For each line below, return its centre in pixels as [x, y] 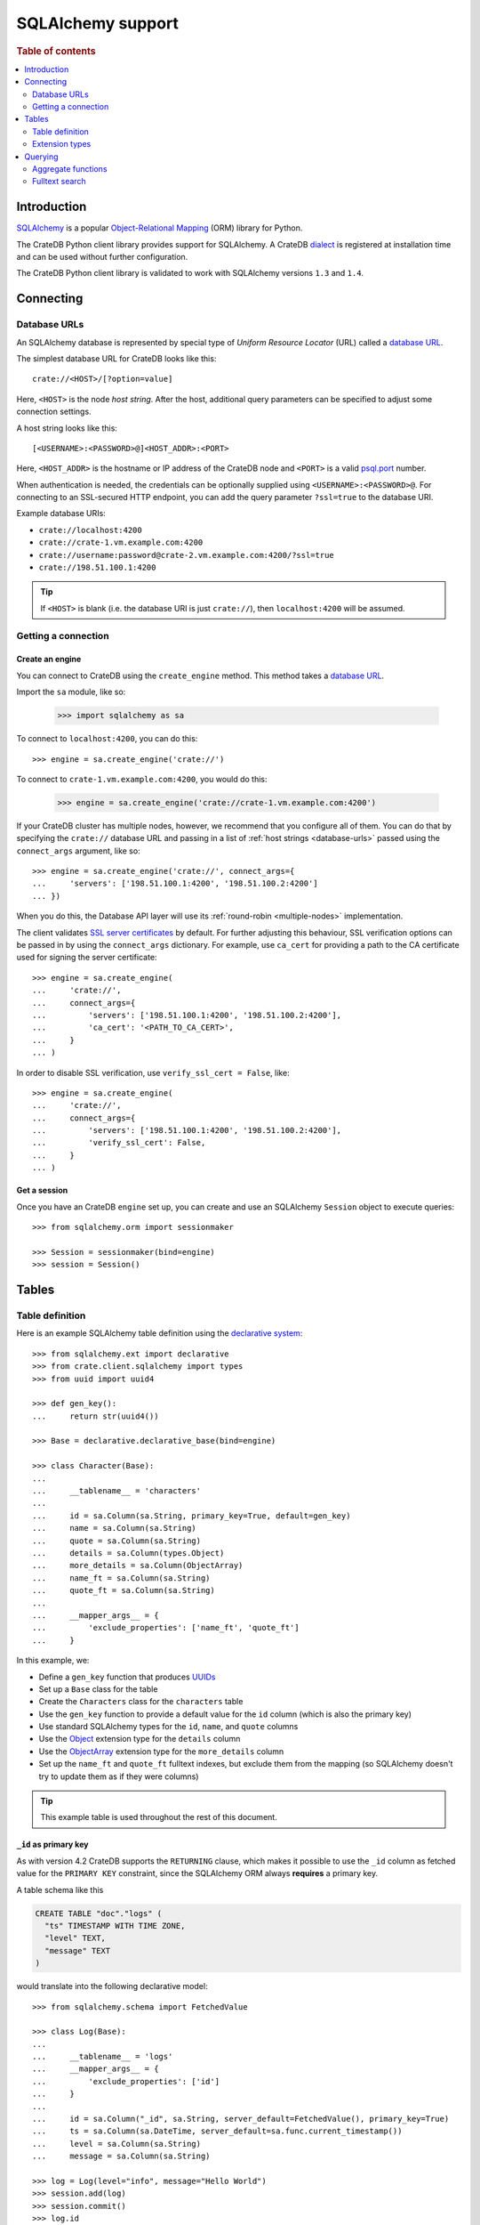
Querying [41, 157]
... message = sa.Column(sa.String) [121, 2156]
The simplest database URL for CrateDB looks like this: [116, 358]
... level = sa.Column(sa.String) [117, 2144]
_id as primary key [52, 1845]
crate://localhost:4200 [90, 530]
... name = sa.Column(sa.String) [115, 1528]
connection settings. [54, 412]
